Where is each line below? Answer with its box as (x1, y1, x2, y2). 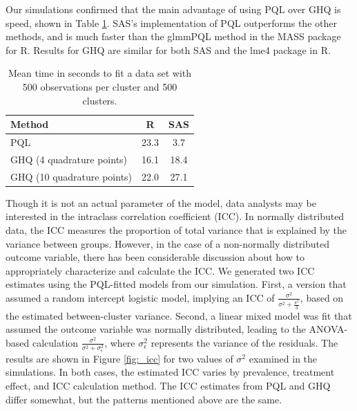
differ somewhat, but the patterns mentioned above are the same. (6, 392, 282, 406)
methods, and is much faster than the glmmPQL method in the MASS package (6, 29, 341, 44)
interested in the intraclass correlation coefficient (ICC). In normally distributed (6, 209, 345, 223)
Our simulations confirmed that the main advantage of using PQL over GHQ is (6, 2, 341, 16)
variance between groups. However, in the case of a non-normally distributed (6, 236, 330, 250)
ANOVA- (309, 322, 348, 336)
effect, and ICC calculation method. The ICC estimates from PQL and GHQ (6, 378, 331, 392)
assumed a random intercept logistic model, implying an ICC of (6, 290, 275, 304)
